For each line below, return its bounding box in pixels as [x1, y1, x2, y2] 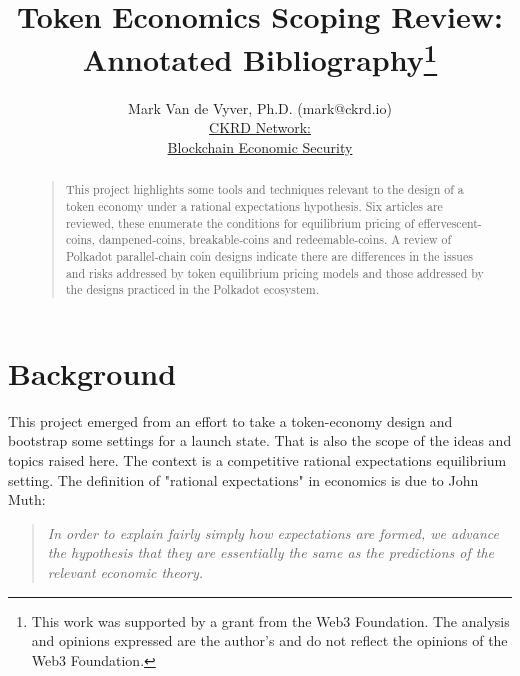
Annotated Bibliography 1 [82, 35, 438, 80]
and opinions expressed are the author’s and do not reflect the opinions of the [31, 630, 508, 651]
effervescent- [418, 214, 482, 231]
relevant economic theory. [47, 561, 204, 582]
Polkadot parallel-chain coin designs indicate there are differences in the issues [65, 247, 473, 264]
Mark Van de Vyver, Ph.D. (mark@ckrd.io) [128, 97, 392, 118]
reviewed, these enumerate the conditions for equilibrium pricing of [65, 214, 415, 231]
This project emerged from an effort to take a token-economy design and [8, 410, 453, 431]
